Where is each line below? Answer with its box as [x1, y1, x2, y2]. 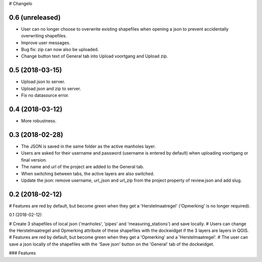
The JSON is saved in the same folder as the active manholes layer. [21, 143, 156, 149]
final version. [21, 157, 47, 163]
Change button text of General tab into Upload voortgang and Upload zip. [21, 53, 168, 59]
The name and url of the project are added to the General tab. [21, 164, 145, 170]
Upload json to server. [21, 79, 65, 85]
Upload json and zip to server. [21, 86, 81, 91]
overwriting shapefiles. [21, 33, 67, 39]
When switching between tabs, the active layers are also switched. [21, 171, 155, 176]
